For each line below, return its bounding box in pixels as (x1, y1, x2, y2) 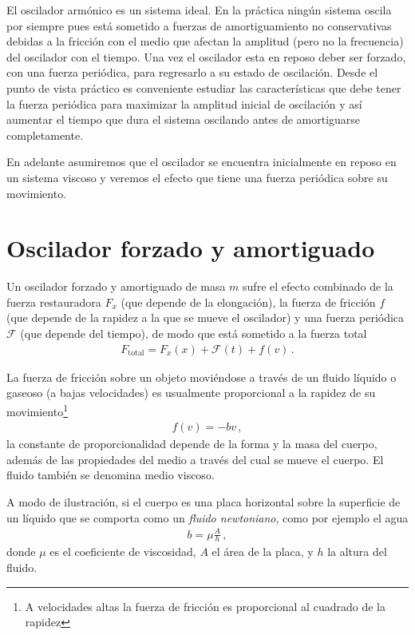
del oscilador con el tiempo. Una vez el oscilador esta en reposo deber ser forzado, (6, 48, 406, 65)
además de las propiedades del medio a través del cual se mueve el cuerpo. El (6, 450, 384, 467)
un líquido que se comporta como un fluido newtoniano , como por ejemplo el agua (6, 509, 409, 526)
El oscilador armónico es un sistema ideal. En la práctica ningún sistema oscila (6, 2, 392, 18)
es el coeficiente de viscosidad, (49, 543, 196, 560)
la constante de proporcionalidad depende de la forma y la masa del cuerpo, (6, 435, 377, 452)
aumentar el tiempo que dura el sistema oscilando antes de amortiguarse (6, 111, 361, 128)
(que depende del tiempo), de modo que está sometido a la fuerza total (20, 325, 367, 342)
